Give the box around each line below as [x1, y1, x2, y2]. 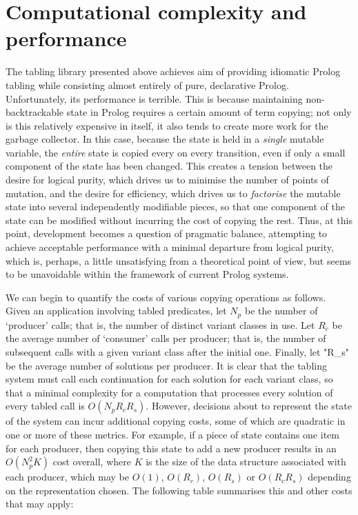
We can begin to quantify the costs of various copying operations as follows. [6, 290, 326, 304]
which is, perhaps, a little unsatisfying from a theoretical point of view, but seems [6, 253, 352, 267]
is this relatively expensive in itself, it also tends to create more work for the [6, 118, 328, 132]
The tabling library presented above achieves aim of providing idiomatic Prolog [6, 64, 341, 79]
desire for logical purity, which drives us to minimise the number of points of [6, 172, 329, 187]
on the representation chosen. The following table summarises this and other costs [6, 483, 352, 497]
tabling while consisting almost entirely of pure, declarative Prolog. [6, 77, 289, 92]
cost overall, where [52, 454, 131, 469]
